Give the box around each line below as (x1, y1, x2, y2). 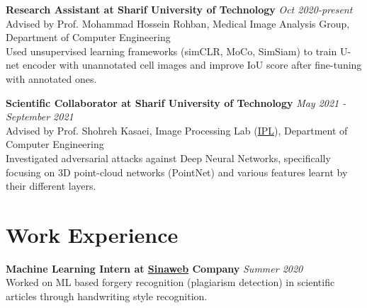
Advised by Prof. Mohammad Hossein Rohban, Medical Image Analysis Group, (6, 16, 350, 30)
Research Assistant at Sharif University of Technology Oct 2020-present (6, 2, 353, 16)
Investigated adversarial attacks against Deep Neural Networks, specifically (6, 150, 331, 165)
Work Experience (6, 219, 179, 249)
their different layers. (6, 178, 96, 193)
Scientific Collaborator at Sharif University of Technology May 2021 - (6, 95, 346, 110)
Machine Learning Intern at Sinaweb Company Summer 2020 (6, 261, 303, 275)
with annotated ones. (6, 71, 97, 86)
